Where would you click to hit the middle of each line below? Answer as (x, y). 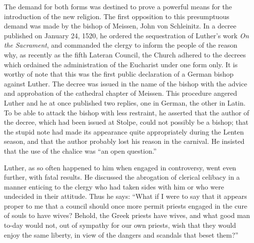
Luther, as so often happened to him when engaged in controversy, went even (120, 167)
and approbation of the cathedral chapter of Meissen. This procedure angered (121, 93)
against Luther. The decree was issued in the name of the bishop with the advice (126, 83)
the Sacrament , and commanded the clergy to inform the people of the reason (121, 45)
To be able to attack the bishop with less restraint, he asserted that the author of (127, 112)
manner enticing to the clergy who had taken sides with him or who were (114, 186)
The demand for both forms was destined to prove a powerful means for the (118, 6)
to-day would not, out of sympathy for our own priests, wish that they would (120, 225)
